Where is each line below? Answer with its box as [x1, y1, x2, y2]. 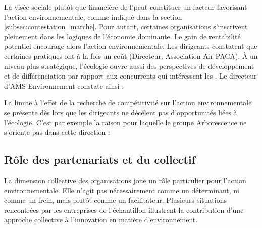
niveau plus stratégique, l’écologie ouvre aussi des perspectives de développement [4, 60, 254, 71]
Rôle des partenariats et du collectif [4, 151, 195, 167]
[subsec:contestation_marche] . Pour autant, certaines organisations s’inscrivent [4, 21, 248, 32]
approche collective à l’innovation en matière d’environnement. [4, 214, 198, 225]
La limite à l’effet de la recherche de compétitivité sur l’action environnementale [4, 97, 252, 108]
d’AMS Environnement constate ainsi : [4, 80, 124, 91]
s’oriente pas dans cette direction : [4, 127, 110, 137]
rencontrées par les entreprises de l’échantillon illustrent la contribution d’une [4, 204, 244, 215]
